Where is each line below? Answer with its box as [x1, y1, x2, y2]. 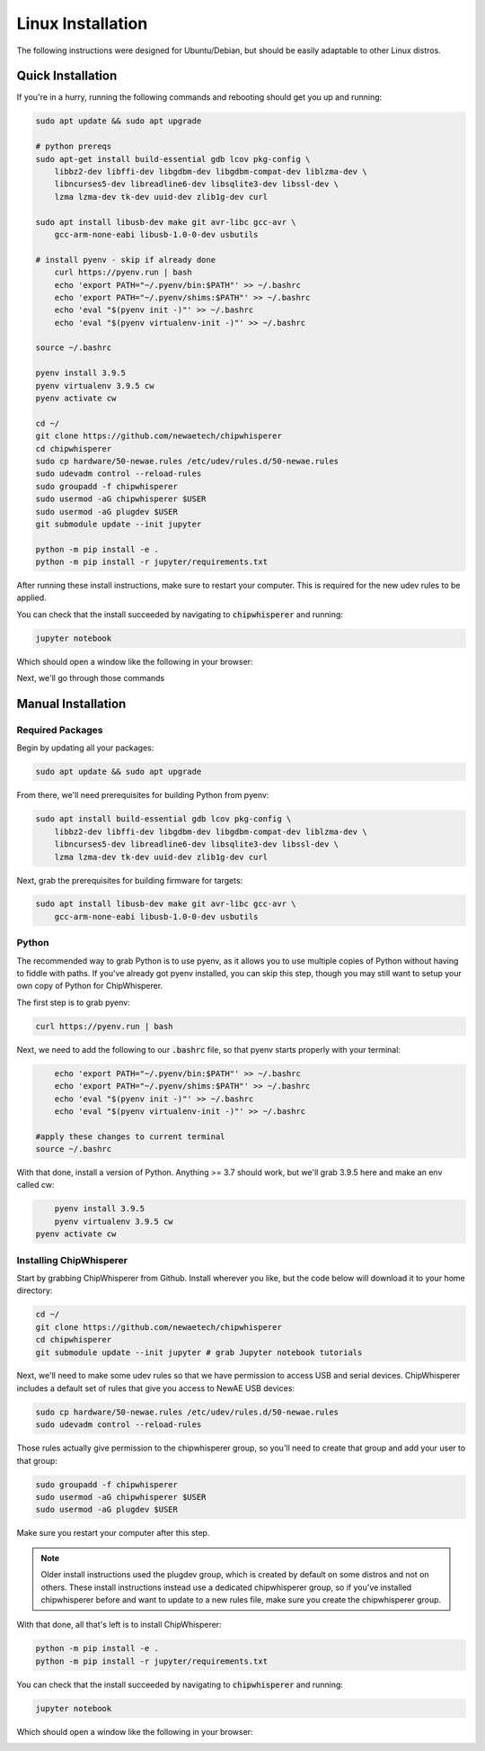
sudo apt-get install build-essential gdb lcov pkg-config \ [35, 154, 311, 164]
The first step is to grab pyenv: [16, 997, 130, 1008]
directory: [16, 1285, 53, 1296]
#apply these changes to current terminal [35, 1131, 225, 1142]
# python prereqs [35, 141, 112, 152]
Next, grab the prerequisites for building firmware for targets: [16, 875, 243, 885]
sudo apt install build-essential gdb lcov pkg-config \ [35, 814, 292, 824]
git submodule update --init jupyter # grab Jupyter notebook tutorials [35, 1347, 363, 1358]
